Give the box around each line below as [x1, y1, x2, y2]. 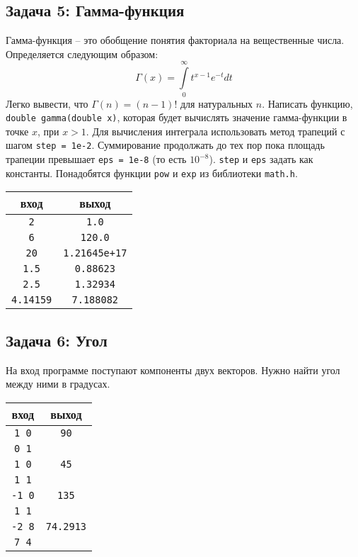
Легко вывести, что [6, 96, 88, 111]
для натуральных [180, 96, 253, 111]
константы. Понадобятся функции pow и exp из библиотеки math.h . [6, 165, 298, 180]
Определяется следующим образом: [6, 46, 158, 61]
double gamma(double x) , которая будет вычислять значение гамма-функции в [6, 110, 347, 125]
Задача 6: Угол [6, 329, 108, 351]
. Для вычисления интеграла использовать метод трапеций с [86, 123, 345, 138]
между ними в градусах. [6, 376, 110, 391]
